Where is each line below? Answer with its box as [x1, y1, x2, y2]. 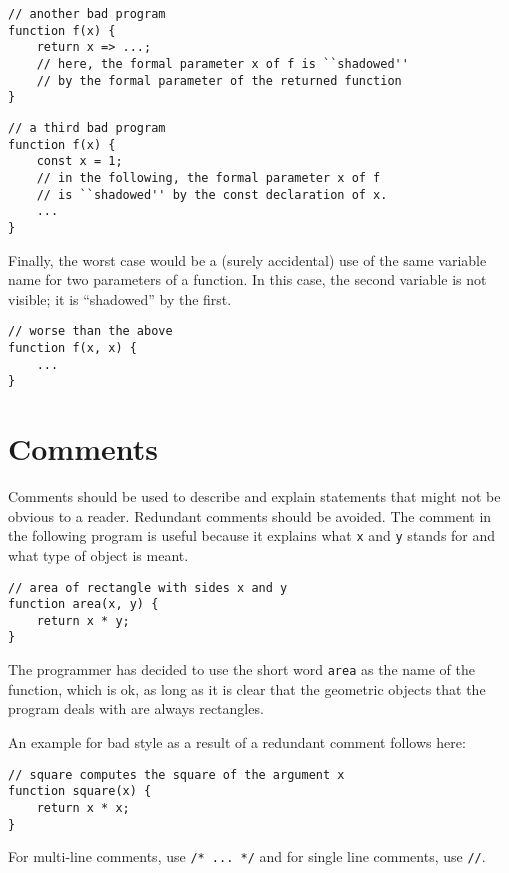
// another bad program [8, 7, 166, 21]
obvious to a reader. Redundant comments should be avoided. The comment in [8, 505, 492, 526]
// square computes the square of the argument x [8, 767, 345, 782]
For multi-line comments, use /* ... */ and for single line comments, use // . [8, 846, 486, 867]
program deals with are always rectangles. [8, 698, 264, 719]
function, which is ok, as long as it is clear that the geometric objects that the [8, 678, 486, 699]
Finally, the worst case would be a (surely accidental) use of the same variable [8, 249, 487, 270]
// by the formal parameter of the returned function [36, 73, 402, 88]
